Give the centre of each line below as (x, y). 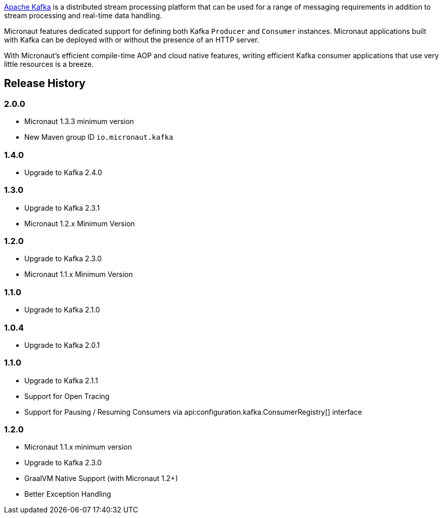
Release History (45, 84)
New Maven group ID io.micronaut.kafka (99, 137)
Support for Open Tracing (67, 396)
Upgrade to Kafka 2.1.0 (62, 310)
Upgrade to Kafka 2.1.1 (61, 380)
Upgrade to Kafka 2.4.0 (63, 172)
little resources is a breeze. (49, 64)
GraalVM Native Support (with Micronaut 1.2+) (101, 479)
